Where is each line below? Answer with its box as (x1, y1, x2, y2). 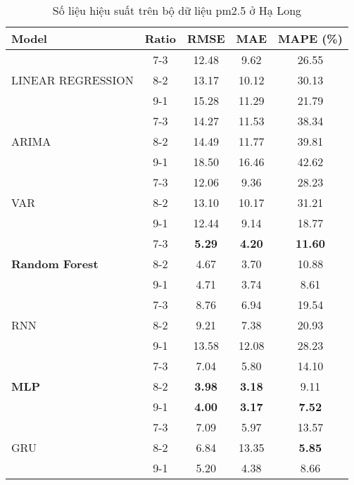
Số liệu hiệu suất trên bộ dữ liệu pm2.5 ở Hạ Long (52, 2, 302, 18)
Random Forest (11, 256, 99, 272)
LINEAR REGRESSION (11, 72, 134, 88)
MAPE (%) (278, 30, 343, 46)
